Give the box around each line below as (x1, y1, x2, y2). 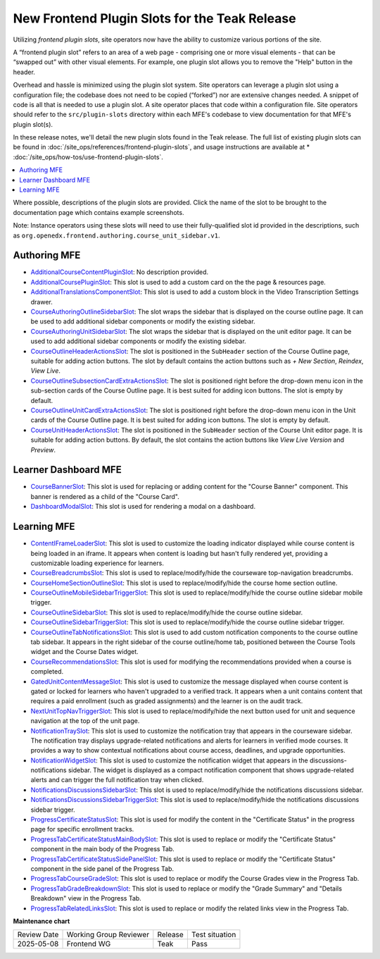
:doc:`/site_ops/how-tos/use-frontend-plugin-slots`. (13, 152, 163, 161)
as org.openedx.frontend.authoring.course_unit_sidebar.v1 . (13, 231, 220, 240)
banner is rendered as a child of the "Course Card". (30, 492, 179, 500)
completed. (30, 667, 63, 676)
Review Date (17, 930, 59, 940)
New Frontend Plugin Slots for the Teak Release (13, 11, 296, 26)
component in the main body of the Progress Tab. (30, 845, 175, 853)
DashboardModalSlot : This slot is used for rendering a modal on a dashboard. (30, 502, 256, 511)
